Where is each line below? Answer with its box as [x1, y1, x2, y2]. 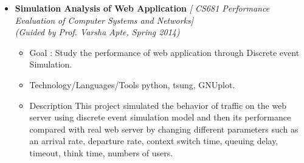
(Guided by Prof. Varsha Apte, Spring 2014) [15, 26, 180, 38]
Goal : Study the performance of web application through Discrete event [29, 46, 300, 58]
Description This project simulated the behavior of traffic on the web [29, 99, 287, 111]
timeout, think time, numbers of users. [29, 146, 173, 159]
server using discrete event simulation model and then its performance [29, 111, 291, 123]
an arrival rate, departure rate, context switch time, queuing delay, [29, 134, 278, 147]
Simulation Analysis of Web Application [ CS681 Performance [15, 2, 270, 14]
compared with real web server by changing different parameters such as [29, 122, 299, 135]
